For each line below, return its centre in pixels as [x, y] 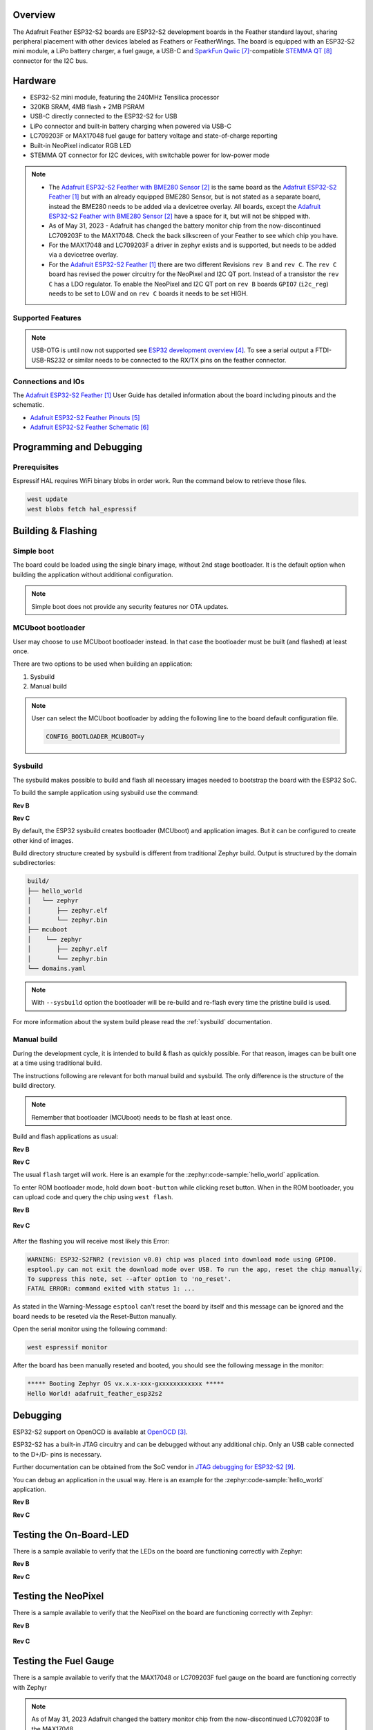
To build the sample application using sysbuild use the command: [106, 793]
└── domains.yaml [57, 968]
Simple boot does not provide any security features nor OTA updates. [130, 606]
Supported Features [47, 318]
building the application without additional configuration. [93, 574]
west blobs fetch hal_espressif [82, 509]
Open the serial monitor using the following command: [90, 1329]
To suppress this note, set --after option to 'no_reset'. [129, 1279]
